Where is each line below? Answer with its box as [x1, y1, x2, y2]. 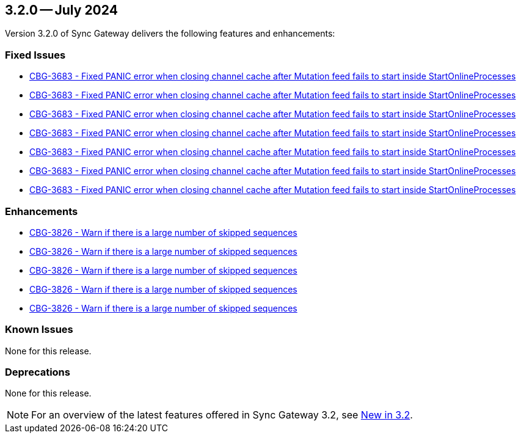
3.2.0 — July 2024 [5, 2, 118, 18]
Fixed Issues [5, 48, 66, 61]
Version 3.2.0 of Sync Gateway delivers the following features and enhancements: [5, 28, 335, 39]
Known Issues [5, 323, 73, 336]
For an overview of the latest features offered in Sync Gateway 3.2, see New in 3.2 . [31, 409, 413, 422]
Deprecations [5, 366, 70, 379]
